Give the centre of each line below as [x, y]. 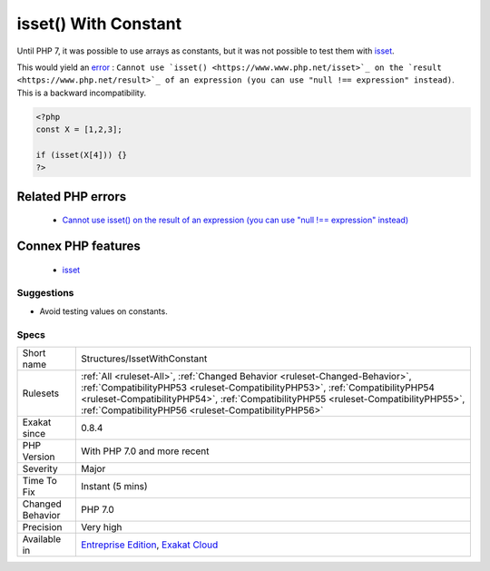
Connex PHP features [78, 246]
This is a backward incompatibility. [82, 93]
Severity [40, 468]
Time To [40, 480]
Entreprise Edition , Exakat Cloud [150, 545]
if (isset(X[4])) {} [81, 155]
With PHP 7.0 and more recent [145, 451]
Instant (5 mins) [115, 486]
